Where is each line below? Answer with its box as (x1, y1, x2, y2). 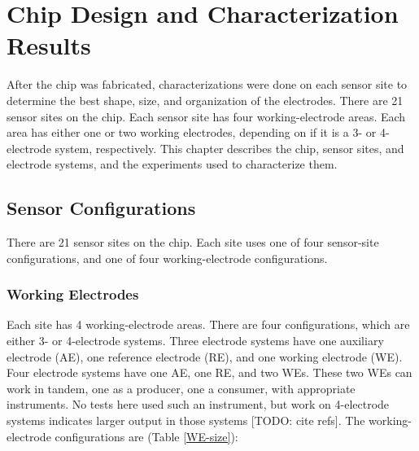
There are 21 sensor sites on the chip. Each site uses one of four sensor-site (7, 234, 379, 251)
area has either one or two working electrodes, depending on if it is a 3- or (7, 124, 377, 141)
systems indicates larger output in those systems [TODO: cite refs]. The (7, 412, 365, 429)
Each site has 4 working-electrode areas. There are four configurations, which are (7, 316, 410, 333)
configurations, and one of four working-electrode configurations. (7, 249, 328, 266)
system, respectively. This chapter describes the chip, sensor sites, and (55, 139, 404, 156)
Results (7, 28, 91, 62)
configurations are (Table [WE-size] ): (55, 427, 238, 444)
